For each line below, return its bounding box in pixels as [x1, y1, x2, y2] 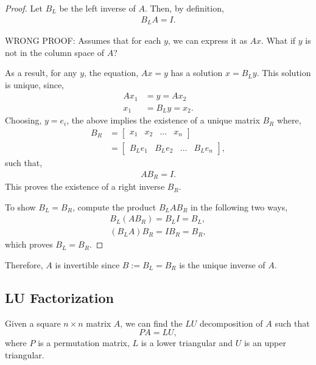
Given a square [5, 316, 61, 329]
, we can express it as [167, 34, 247, 47]
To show [5, 200, 36, 213]
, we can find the [120, 316, 183, 329]
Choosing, [5, 114, 42, 127]
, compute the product [72, 200, 156, 213]
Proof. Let [5, 2, 43, 14]
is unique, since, [5, 78, 64, 91]
